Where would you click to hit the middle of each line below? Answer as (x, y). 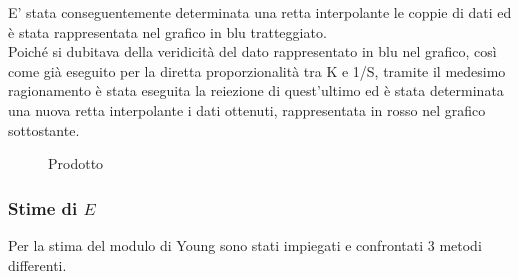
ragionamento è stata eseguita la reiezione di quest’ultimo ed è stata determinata (256, 90)
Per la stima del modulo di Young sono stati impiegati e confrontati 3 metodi (245, 244)
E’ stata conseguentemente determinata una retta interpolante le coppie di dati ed (260, 12)
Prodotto (76, 163)
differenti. (37, 264)
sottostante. (44, 129)
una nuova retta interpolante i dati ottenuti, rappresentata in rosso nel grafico (247, 109)
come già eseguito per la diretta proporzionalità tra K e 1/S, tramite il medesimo (257, 70)
